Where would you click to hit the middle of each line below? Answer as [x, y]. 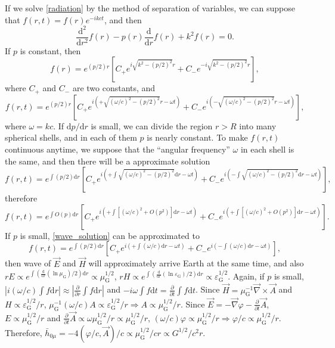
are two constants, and [114, 88]
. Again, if [246, 276]
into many [258, 125]
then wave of [28, 263]
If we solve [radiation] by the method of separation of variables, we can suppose [150, 8]
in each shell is [267, 149]
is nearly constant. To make [197, 137]
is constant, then [50, 50]
